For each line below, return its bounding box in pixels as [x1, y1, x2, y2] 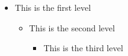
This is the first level [14, 1, 91, 13]
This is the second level [29, 21, 115, 34]
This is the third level [43, 42, 123, 54]
